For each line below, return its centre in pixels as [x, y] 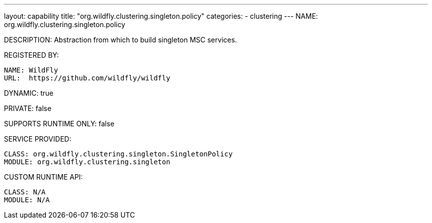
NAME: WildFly [31, 70]
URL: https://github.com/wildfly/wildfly [87, 78]
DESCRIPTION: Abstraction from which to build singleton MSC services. [121, 40]
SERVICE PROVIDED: [38, 139]
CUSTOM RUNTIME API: [43, 177]
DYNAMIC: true [29, 93]
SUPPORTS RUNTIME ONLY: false [59, 124]
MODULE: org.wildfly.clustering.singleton [87, 162]
